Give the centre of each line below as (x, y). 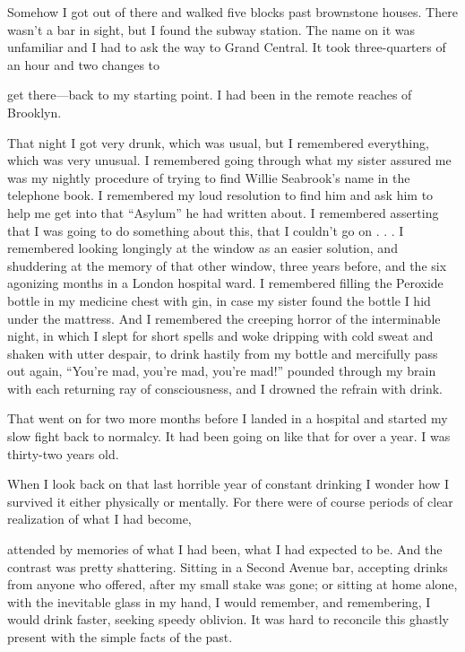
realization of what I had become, (99, 519)
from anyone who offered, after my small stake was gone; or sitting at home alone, (232, 584)
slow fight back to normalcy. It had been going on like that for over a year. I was (229, 436)
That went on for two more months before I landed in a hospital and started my (228, 418)
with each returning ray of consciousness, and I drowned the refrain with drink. (225, 388)
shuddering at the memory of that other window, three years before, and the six (227, 265)
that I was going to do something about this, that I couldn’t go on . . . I (206, 230)
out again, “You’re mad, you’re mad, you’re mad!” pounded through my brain (222, 371)
